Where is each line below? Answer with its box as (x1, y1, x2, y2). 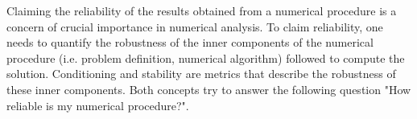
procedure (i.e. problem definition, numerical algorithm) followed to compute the (6, 49, 405, 66)
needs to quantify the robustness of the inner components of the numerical (6, 34, 374, 51)
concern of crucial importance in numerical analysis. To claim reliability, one (6, 18, 383, 35)
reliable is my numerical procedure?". (6, 96, 189, 113)
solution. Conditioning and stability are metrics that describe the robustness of (6, 65, 396, 82)
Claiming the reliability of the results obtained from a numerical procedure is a (6, 2, 397, 18)
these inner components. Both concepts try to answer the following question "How (6, 80, 411, 97)
